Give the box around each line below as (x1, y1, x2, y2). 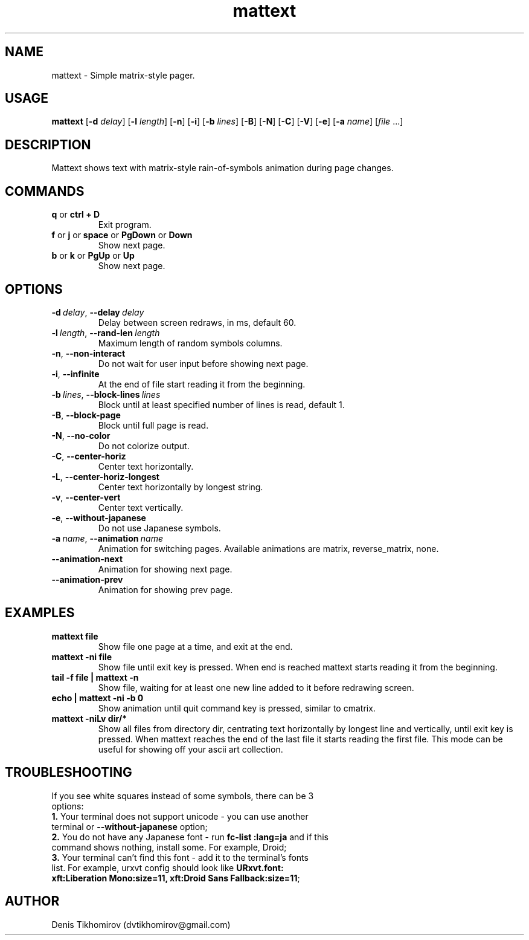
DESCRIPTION (5, 137, 91, 152)
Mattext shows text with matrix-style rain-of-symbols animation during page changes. (51, 163, 394, 173)
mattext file (51, 630, 98, 641)
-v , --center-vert (51, 491, 121, 502)
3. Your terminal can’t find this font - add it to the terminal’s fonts (51, 852, 309, 863)
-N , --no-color (51, 430, 111, 441)
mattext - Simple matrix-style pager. (51, 70, 195, 80)
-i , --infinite (51, 368, 100, 379)
